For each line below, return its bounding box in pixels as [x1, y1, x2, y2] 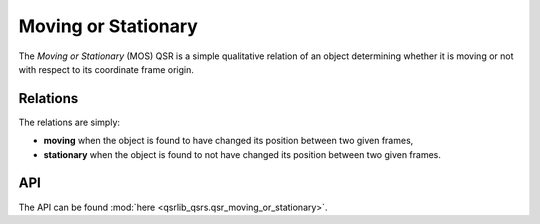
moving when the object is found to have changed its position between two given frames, [43, 135, 414, 147]
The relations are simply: [18, 116, 120, 128]
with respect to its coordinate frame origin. [18, 63, 195, 75]
